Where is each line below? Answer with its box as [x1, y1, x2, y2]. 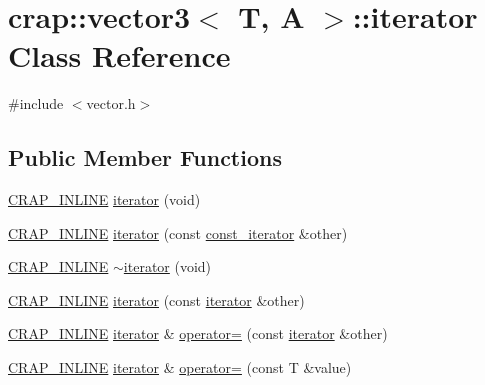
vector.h [86, 93, 136, 114]
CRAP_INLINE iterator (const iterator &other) [8, 289, 305, 310]
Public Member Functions [8, 142, 282, 173]
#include [8, 93, 64, 114]
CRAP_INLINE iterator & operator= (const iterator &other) [8, 323, 388, 344]
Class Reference [8, 35, 231, 76]
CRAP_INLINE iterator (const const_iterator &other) [8, 222, 348, 243]
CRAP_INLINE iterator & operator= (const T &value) [8, 357, 352, 378]
